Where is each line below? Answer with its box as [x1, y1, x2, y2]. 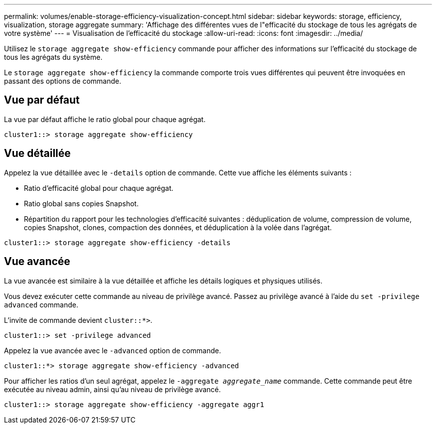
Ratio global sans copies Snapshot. [24, 199, 139, 208]
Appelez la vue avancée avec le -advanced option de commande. [4, 346, 221, 355]
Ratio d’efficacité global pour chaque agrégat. [24, 183, 174, 192]
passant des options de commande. [4, 77, 121, 85]
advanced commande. [4, 300, 79, 309]
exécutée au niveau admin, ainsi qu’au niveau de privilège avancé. [4, 385, 221, 394]
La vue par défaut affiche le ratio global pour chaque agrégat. [4, 115, 206, 124]
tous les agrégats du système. [4, 53, 103, 61]
